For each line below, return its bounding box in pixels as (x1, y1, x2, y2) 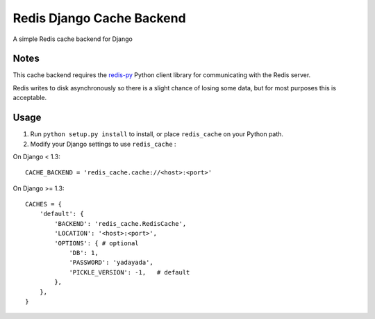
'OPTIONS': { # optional (54, 239, 139, 247)
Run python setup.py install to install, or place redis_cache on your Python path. (30, 130, 284, 138)
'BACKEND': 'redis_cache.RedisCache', (54, 220, 187, 227)
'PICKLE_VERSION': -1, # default (69, 268, 190, 276)
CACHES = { (25, 200, 62, 208)
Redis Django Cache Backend (12, 10, 187, 26)
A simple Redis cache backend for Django (12, 35, 133, 43)
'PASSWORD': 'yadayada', (69, 259, 154, 267)
